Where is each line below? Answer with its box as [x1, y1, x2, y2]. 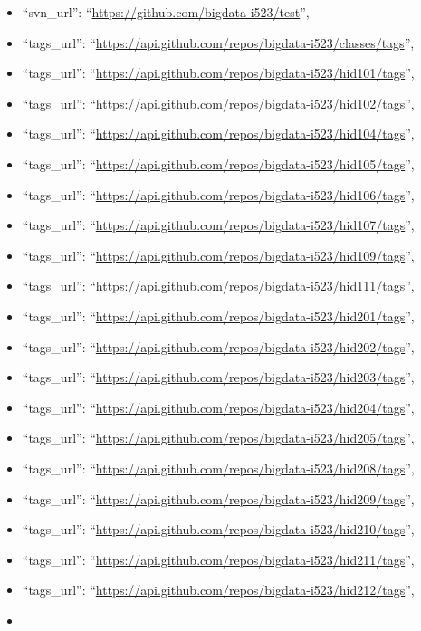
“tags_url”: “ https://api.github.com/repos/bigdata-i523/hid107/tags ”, [22, 215, 415, 234]
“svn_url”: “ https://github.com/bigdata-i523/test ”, [22, 3, 310, 21]
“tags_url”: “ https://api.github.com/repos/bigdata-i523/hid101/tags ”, [22, 63, 415, 82]
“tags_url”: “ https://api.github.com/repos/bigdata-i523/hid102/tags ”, [22, 93, 415, 112]
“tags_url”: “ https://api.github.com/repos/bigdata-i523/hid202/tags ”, [22, 337, 415, 356]
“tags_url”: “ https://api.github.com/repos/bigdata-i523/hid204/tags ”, [22, 397, 415, 416]
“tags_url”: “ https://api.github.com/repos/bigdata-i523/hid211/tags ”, [22, 550, 415, 569]
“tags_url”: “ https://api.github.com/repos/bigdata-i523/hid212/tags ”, [22, 580, 415, 599]
